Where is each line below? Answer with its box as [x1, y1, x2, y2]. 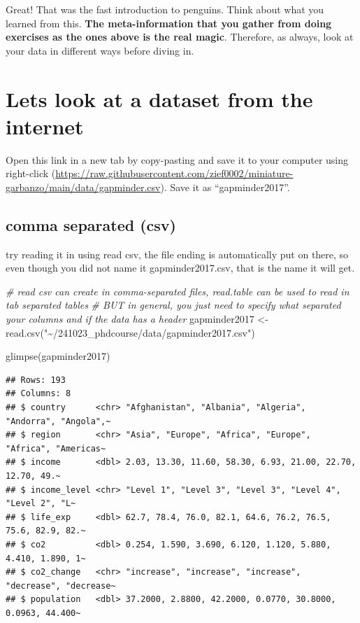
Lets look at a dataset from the [6, 84, 313, 113]
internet [6, 111, 84, 140]
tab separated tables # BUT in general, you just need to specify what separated [6, 297, 341, 312]
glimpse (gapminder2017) [6, 349, 110, 363]
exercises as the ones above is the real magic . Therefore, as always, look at [6, 29, 354, 44]
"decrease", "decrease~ [6, 580, 116, 591]
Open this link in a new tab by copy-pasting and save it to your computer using [6, 152, 349, 167]
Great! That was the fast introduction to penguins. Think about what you [6, 2, 324, 16]
